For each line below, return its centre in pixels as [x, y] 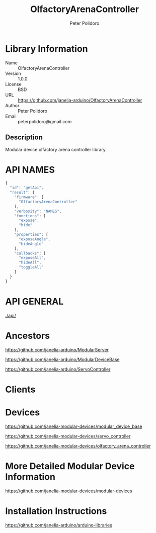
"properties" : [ [31, 235]
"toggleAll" [31, 268]
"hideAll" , [30, 262]
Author [12, 105]
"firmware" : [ [29, 197]
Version [13, 73]
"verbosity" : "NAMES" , [38, 211]
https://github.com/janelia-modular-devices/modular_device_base [74, 426]
